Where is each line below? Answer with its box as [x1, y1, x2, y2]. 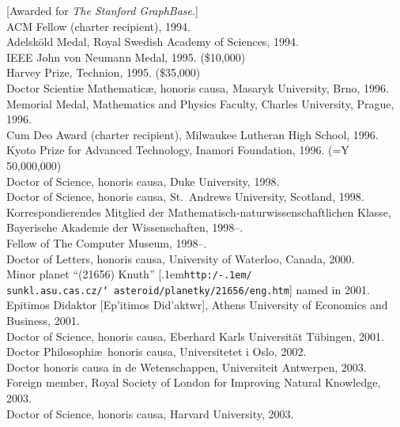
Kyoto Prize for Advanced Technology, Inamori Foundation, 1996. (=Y [6, 142, 349, 158]
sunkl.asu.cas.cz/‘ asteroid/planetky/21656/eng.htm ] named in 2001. [6, 281, 370, 297]
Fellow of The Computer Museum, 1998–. [6, 234, 207, 251]
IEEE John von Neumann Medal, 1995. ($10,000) [6, 48, 246, 65]
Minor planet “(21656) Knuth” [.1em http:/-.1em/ [6, 266, 252, 282]
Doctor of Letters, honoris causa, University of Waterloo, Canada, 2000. [6, 250, 355, 266]
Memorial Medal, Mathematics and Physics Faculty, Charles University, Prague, [6, 95, 394, 111]
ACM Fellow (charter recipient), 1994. [6, 17, 191, 34]
